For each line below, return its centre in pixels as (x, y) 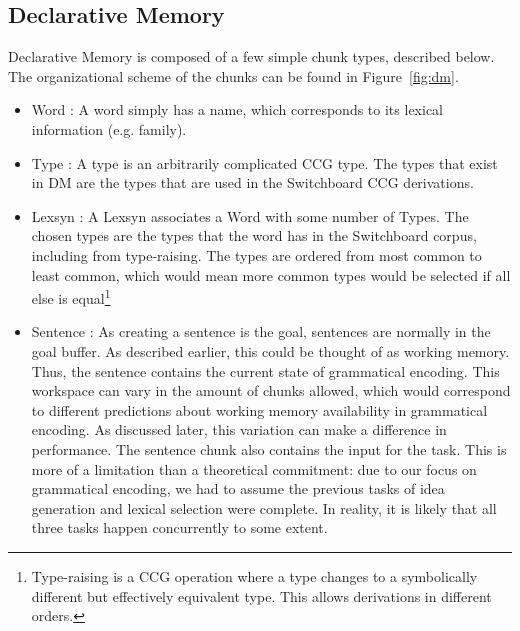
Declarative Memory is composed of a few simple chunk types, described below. (251, 56)
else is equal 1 (71, 296)
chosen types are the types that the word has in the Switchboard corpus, (254, 235)
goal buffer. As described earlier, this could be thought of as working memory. (270, 350)
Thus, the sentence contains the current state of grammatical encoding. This (265, 370)
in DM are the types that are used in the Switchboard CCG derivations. (252, 182)
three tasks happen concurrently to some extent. (179, 527)
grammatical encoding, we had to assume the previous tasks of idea (238, 488)
